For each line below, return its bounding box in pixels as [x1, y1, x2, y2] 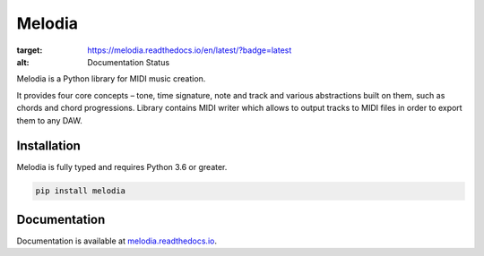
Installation [16, 139, 81, 154]
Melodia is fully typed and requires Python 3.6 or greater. [16, 162, 228, 173]
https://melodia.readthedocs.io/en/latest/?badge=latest [87, 45, 292, 55]
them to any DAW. [16, 115, 82, 125]
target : [16, 45, 43, 55]
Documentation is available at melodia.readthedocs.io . [16, 235, 217, 246]
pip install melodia [35, 186, 125, 196]
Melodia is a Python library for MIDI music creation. [16, 73, 206, 84]
